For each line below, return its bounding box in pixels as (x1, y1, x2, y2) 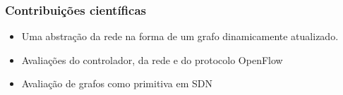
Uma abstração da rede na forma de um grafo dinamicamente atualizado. (21, 29, 339, 44)
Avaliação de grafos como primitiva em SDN (21, 76, 213, 91)
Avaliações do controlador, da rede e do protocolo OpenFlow (21, 52, 283, 67)
